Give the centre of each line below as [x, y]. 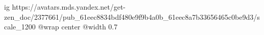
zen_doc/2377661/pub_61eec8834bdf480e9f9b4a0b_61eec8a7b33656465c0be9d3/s [132, 16]
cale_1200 [20, 27]
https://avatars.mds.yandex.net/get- [69, 7]
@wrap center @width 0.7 [78, 27]
